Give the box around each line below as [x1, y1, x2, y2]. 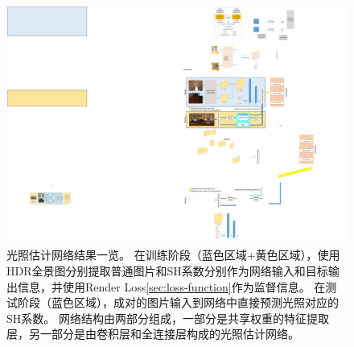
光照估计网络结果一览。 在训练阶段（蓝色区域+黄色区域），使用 [6, 246, 340, 263]
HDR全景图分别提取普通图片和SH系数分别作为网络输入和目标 [6, 262, 328, 279]
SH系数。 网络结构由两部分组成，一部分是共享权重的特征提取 [6, 309, 329, 326]
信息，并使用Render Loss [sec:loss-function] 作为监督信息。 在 [17, 278, 326, 295]
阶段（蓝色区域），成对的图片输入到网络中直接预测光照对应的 [17, 294, 339, 311]
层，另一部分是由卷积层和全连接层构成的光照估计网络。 [6, 325, 299, 342]
